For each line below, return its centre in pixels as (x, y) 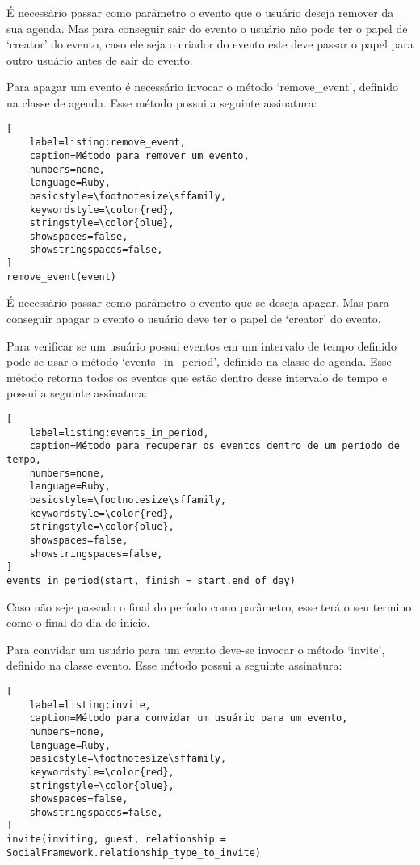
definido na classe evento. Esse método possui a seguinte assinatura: (174, 665)
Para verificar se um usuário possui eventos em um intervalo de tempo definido (202, 345)
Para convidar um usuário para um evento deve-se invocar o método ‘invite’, (196, 649)
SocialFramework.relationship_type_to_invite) (134, 852)
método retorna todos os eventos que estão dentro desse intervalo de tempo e (197, 377)
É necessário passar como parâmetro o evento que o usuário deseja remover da (200, 12)
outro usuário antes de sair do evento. (100, 59)
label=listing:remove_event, (107, 143)
